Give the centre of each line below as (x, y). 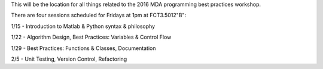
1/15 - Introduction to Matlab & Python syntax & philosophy (83, 26)
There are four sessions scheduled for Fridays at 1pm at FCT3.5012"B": (99, 15)
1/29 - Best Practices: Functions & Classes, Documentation (83, 48)
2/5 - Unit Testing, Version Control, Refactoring (69, 59)
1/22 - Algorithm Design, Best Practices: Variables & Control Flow (91, 37)
